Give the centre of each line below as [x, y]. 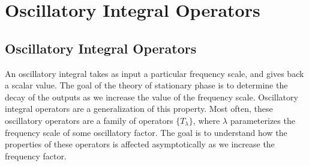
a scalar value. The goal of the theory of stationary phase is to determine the [146, 85]
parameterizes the [262, 120]
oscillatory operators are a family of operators [89, 120]
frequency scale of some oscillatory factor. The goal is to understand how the [146, 132]
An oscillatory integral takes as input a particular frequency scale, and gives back [154, 73]
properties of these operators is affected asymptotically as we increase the [140, 144]
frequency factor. [36, 155]
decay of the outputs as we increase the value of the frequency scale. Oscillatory [151, 97]
